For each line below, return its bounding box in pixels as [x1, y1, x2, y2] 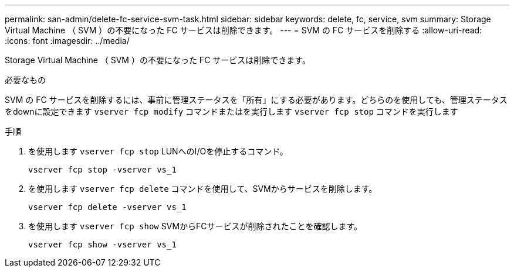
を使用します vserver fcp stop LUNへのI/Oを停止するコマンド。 [28, 146, 288, 156]
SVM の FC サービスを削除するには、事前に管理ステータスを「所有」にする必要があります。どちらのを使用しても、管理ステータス [5, 95, 508, 105]
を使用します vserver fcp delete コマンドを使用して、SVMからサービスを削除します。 [28, 184, 377, 194]
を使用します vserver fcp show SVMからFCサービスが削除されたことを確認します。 [28, 221, 363, 231]
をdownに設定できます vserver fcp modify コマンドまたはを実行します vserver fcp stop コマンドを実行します [5, 106, 458, 116]
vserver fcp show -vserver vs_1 [28, 240, 177, 249]
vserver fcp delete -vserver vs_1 [28, 202, 187, 212]
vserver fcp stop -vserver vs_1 [28, 165, 177, 174]
